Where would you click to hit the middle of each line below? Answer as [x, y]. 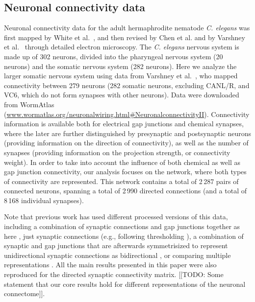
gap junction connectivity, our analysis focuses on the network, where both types [125, 172]
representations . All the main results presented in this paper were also [110, 265]
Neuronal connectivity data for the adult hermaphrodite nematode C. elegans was [127, 28]
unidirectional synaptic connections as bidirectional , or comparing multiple [117, 255]
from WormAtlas [29, 104]
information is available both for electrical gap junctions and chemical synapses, [124, 124]
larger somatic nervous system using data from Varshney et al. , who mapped [121, 76]
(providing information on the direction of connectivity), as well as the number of [126, 143]
